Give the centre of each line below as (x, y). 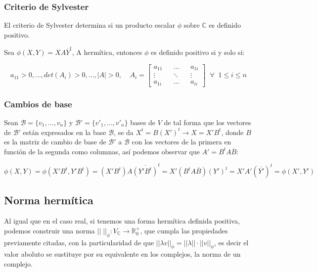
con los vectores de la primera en (181, 142)
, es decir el (231, 242)
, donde (232, 132)
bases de (143, 122)
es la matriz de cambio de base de (55, 142)
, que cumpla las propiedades (184, 230)
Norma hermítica (49, 200)
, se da (124, 132)
